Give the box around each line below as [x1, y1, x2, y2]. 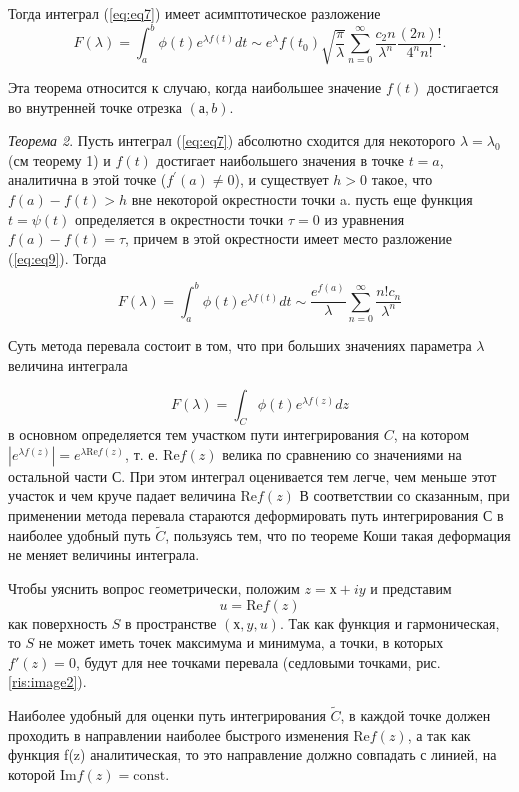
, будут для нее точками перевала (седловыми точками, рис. [75, 651, 441, 672]
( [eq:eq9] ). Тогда [8, 247, 107, 268]
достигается [426, 77, 499, 98]
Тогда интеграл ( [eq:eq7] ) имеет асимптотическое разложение [8, 3, 381, 23]
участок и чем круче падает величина [8, 485, 236, 506]
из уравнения [324, 208, 405, 229]
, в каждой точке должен [340, 705, 491, 726]
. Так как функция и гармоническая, [279, 612, 500, 633]
